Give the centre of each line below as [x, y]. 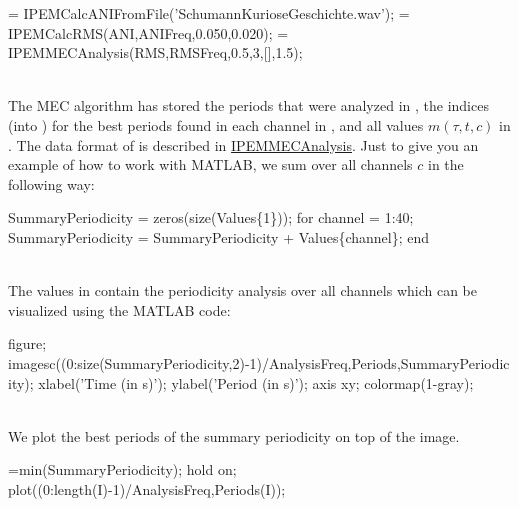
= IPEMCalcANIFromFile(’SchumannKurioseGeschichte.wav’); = [209, 13]
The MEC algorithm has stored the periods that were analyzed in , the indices [248, 105]
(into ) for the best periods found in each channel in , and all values [216, 124]
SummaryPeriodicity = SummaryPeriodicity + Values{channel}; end [219, 236]
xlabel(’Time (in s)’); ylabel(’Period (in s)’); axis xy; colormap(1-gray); [256, 382]
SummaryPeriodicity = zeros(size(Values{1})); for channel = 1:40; [211, 217]
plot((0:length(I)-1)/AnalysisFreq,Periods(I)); [147, 488]
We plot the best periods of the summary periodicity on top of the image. [234, 435]
